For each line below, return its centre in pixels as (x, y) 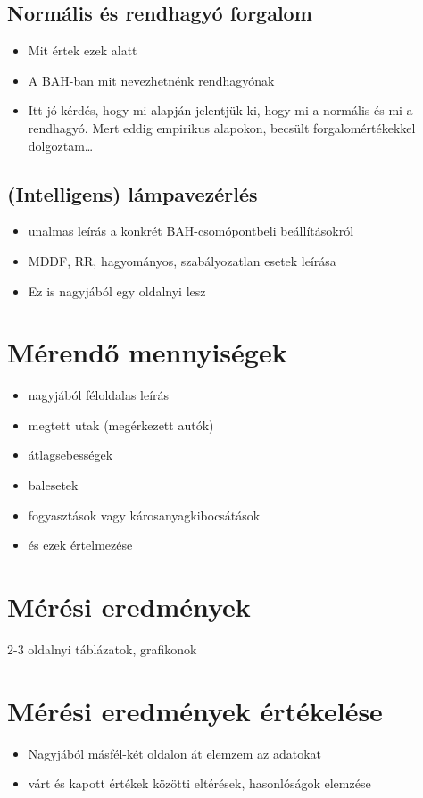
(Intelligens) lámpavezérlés (133, 193)
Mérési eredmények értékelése (195, 710)
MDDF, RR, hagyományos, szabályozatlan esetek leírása (182, 260)
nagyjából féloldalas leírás (99, 395)
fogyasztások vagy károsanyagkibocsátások (144, 515)
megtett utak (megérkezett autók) (121, 424)
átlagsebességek (70, 455)
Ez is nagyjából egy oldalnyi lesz (117, 291)
